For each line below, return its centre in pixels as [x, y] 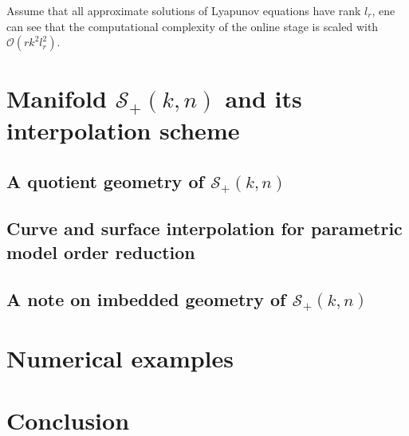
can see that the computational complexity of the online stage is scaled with [193, 26]
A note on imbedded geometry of [146, 299]
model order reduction [101, 251]
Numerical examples [120, 357]
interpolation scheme [123, 130]
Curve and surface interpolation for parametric [204, 228]
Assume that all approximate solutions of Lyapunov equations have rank [184, 10]
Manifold [57, 98]
